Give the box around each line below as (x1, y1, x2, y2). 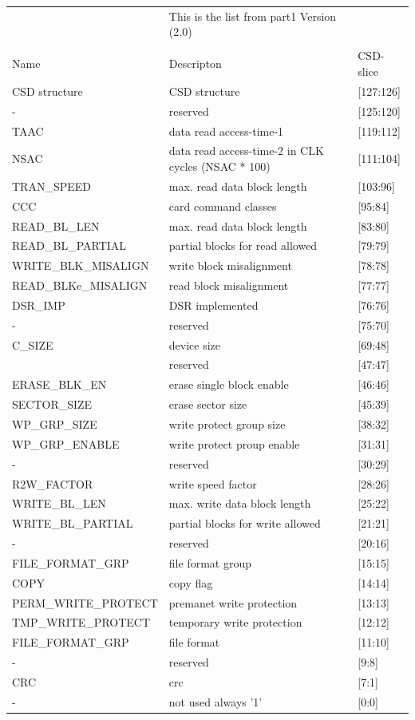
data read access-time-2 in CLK (168, 142, 324, 159)
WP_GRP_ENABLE (12, 435, 120, 452)
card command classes (168, 197, 277, 214)
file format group (168, 554, 251, 571)
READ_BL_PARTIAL (12, 237, 127, 254)
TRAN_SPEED (12, 177, 91, 194)
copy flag (168, 574, 213, 591)
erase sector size (168, 396, 247, 413)
